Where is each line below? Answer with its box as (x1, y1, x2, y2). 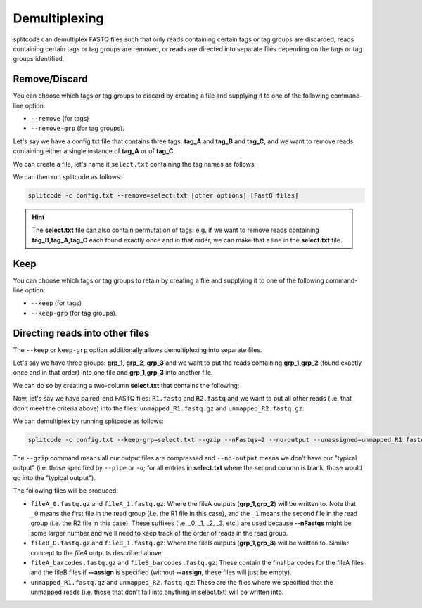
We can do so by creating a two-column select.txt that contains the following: (13, 381, 240, 389)
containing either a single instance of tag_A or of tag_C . (13, 147, 176, 155)
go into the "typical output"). (13, 473, 96, 481)
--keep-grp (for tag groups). (30, 309, 117, 317)
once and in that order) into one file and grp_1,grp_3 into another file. (13, 368, 213, 377)
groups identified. (13, 55, 65, 63)
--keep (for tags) (30, 299, 82, 307)
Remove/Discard (13, 73, 88, 85)
